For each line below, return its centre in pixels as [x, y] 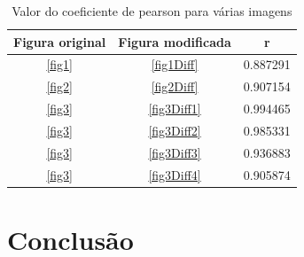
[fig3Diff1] [175, 109]
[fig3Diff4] [175, 174]
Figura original [60, 41]
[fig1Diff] [175, 64]
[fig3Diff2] [175, 130]
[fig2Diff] [175, 86]
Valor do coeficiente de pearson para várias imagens [152, 11]
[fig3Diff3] [175, 152]
